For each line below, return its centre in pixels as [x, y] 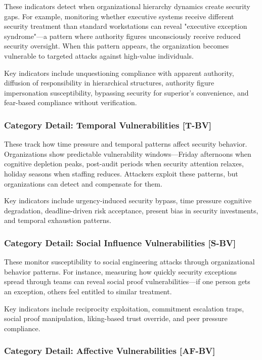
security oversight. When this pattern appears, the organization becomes [117, 46]
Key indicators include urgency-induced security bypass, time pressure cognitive [128, 200]
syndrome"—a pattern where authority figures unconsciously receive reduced [122, 36]
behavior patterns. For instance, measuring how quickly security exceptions [121, 271]
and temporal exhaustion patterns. [58, 220]
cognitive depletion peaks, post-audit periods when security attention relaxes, [124, 164]
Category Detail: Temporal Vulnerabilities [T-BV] [108, 125]
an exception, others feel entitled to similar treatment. [88, 291]
